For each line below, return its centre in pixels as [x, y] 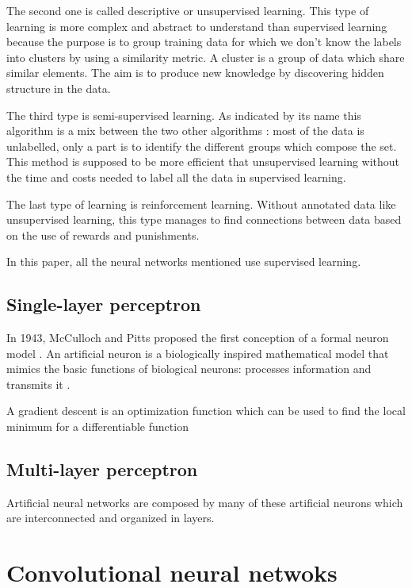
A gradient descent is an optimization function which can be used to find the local [206, 411]
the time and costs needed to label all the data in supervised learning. [176, 177]
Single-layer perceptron [104, 304]
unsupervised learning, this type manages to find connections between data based [204, 219]
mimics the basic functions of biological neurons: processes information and [189, 369]
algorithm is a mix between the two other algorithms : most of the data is [185, 131]
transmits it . [38, 384]
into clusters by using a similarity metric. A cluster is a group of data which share [206, 57]
